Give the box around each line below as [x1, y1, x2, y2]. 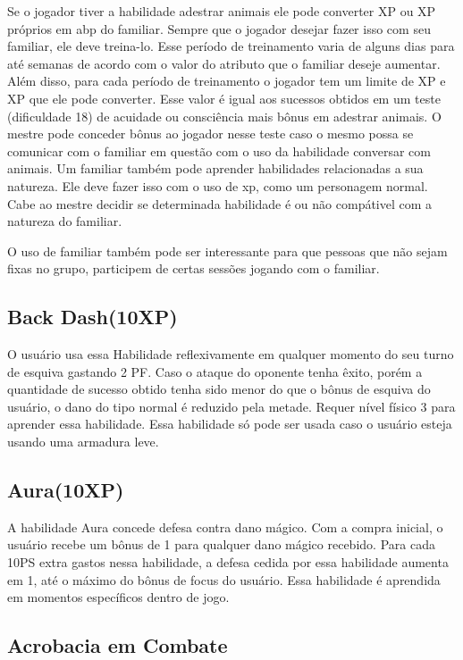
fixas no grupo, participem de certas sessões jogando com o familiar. [7, 259, 380, 278]
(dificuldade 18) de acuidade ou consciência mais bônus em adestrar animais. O [7, 106, 442, 125]
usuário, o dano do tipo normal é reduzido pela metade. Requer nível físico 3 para [7, 397, 456, 415]
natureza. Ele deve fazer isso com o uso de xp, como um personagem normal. [7, 176, 428, 195]
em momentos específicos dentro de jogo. [7, 588, 230, 606]
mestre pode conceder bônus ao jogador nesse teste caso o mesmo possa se [7, 124, 414, 143]
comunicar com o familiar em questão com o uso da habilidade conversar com [7, 141, 431, 160]
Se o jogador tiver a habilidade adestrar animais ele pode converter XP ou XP [7, 2, 436, 20]
